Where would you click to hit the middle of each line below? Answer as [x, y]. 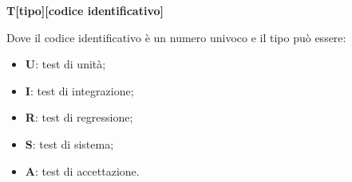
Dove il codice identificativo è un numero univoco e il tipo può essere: [176, 37]
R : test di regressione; [79, 117]
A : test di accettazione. [82, 170]
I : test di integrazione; [79, 90]
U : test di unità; [65, 64]
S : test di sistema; [69, 143]
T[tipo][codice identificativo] [85, 10]
